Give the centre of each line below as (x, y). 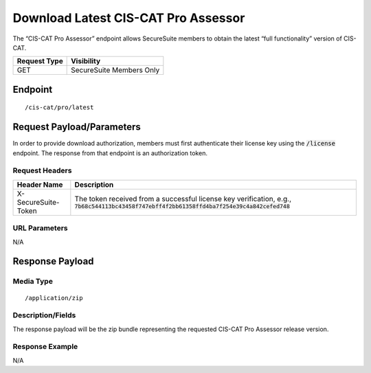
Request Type (40, 61)
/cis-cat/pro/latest (59, 108)
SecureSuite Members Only (115, 70)
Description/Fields (44, 315)
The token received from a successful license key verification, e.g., (183, 199)
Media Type (33, 282)
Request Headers (42, 170)
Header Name (40, 184)
